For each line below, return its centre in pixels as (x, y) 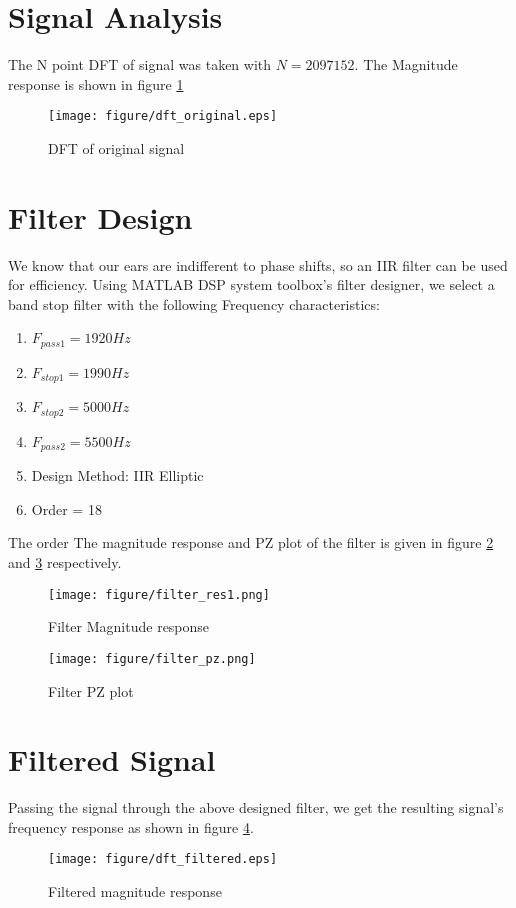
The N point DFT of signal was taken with (140, 64)
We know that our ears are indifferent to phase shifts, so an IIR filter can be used (258, 264)
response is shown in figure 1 (96, 83)
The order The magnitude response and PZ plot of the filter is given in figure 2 (251, 542)
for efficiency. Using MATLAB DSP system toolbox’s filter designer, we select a (251, 284)
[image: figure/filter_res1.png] (159, 594)
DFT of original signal (116, 147)
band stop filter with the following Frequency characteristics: (194, 303)
